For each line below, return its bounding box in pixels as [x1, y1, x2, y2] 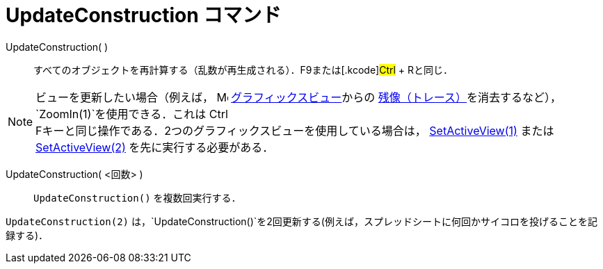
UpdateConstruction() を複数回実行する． [33, 191, 241, 204]
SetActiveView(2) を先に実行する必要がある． [35, 140, 274, 154]
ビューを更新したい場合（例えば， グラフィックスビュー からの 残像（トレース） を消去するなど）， [35, 90, 562, 104]
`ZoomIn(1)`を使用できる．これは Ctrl [35, 106, 228, 121]
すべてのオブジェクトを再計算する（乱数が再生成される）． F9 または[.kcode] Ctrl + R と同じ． [33, 63, 453, 76]
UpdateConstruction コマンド [6, 3, 282, 27]
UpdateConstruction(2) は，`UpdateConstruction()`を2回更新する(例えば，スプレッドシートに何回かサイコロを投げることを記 [6, 215, 597, 227]
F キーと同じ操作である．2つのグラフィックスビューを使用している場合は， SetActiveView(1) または [35, 123, 554, 138]
